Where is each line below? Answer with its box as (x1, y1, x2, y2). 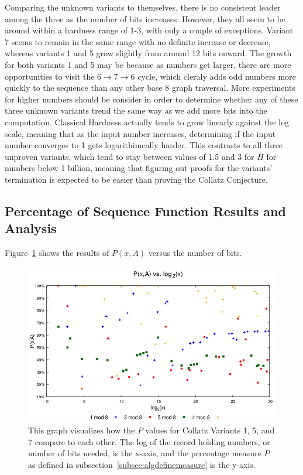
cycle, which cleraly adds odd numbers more (137, 70, 296, 82)
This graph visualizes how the (28, 424, 135, 436)
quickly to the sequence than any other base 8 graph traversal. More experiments (5, 81, 295, 94)
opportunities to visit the (5, 70, 95, 82)
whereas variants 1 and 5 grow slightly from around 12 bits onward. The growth (5, 47, 292, 59)
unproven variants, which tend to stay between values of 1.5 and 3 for (5, 150, 254, 162)
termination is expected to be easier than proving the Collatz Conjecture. (5, 173, 268, 185)
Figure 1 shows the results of (5, 247, 109, 259)
